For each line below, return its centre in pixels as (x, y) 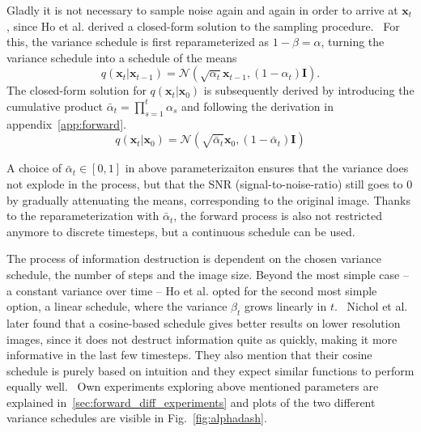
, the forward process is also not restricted (278, 216)
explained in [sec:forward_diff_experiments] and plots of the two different (191, 402)
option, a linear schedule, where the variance (117, 306)
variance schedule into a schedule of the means (122, 57)
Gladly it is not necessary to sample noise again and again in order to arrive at (202, 10)
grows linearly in (286, 306)
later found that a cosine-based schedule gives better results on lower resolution (204, 322)
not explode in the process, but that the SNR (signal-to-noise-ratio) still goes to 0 (210, 183)
